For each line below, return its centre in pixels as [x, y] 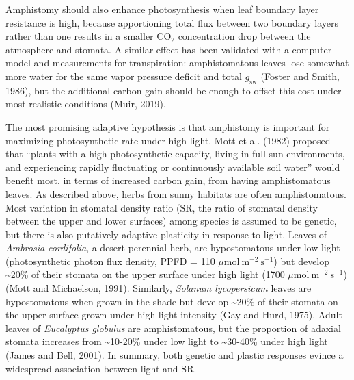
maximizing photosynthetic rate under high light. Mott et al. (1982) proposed [168, 140]
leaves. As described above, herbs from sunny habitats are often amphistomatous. [176, 193]
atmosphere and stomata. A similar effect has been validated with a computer [169, 49]
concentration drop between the [244, 36]
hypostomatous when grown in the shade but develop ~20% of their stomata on [172, 301]
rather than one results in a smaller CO [88, 36]
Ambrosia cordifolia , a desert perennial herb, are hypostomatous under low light [173, 248]
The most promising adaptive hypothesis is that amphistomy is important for [168, 126]
